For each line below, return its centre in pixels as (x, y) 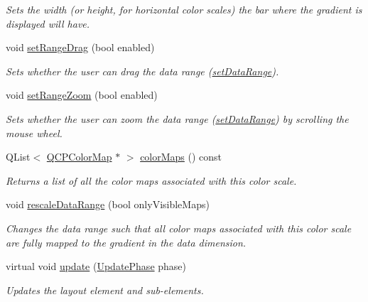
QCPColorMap (79, 157)
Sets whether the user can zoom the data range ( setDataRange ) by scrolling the (177, 118)
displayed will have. (48, 23)
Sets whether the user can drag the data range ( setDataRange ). (142, 71)
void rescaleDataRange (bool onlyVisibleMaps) (108, 204)
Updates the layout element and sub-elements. (105, 290)
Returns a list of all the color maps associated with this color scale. (151, 180)
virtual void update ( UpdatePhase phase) (96, 266)
